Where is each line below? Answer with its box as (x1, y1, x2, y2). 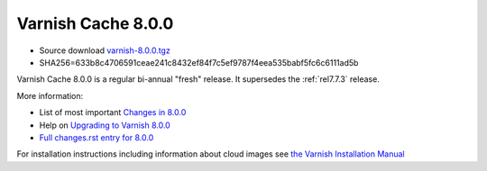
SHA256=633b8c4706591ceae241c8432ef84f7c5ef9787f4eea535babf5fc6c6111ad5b (39, 57, 359, 67)
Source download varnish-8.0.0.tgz (39, 45, 170, 56)
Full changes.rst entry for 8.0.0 (39, 131, 154, 143)
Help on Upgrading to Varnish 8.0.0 (39, 120, 170, 130)
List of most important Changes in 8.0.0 (39, 107, 187, 118)
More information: (16, 90, 84, 101)
